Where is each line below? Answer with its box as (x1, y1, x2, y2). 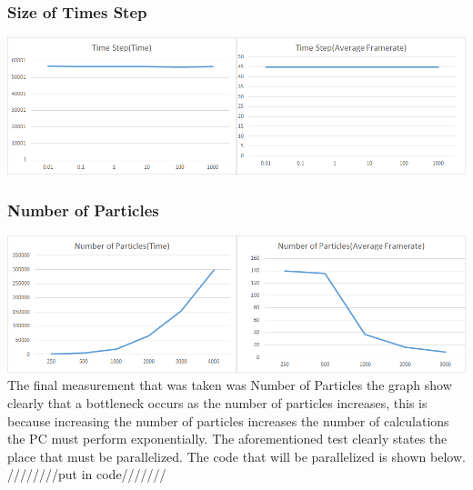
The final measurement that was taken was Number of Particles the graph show (7, 375, 452, 395)
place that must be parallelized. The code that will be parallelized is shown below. (7, 446, 466, 465)
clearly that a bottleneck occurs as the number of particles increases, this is (7, 393, 428, 412)
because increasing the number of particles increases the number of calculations (7, 411, 449, 430)
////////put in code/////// (7, 465, 166, 484)
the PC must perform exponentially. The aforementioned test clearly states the (7, 429, 448, 448)
